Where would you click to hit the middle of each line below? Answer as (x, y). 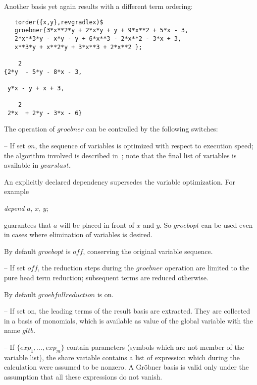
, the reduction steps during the (86, 268)
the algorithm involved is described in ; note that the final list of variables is (120, 155)
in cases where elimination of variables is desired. (78, 234)
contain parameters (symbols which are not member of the (155, 347)
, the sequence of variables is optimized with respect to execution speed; (144, 146)
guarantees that (28, 225)
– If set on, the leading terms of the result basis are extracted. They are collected (127, 311)
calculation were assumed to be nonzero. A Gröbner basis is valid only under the (127, 367)
